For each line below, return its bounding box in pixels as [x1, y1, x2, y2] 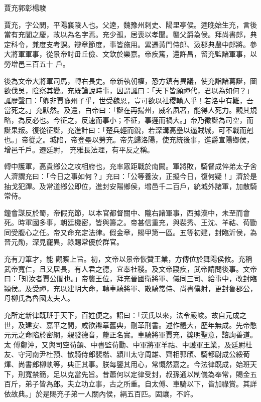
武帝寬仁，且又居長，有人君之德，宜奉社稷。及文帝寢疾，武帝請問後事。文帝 [4, 263, 257, 274]
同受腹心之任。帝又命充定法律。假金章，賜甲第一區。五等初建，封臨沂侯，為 [4, 227, 257, 237]
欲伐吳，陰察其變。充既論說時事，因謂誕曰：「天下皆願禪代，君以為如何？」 [4, 85, 253, 96]
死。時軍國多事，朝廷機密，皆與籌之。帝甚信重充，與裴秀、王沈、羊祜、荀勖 [4, 217, 257, 228]
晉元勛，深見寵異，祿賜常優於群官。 [4, 237, 123, 247]
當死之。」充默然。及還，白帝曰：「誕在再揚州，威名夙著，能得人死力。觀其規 [4, 105, 257, 115]
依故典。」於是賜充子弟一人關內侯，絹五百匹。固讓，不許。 [4, 388, 197, 398]
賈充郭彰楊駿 [4, 3, 46, 13]
